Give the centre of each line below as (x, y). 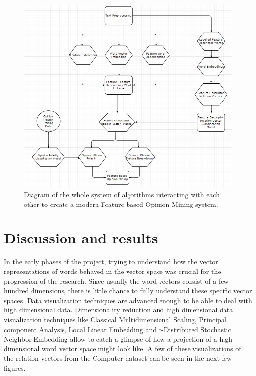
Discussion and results (81, 238)
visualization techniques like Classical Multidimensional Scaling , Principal (115, 319)
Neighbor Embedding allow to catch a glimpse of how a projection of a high (118, 339)
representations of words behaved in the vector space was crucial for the (112, 271)
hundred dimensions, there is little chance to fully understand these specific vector (128, 291)
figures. (15, 367)
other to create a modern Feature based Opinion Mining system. (121, 204)
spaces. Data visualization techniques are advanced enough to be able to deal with (128, 300)
